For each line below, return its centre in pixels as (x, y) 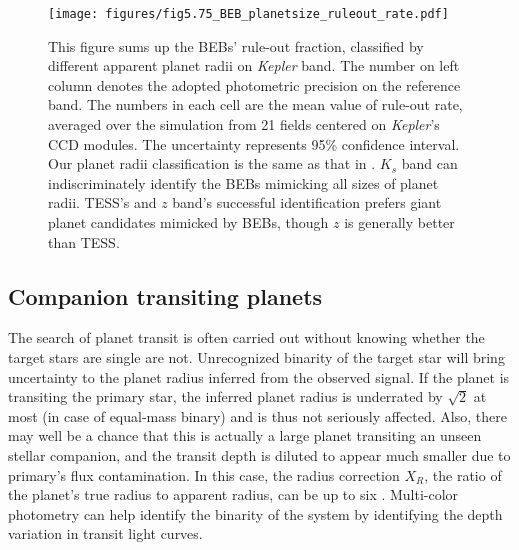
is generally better (399, 222)
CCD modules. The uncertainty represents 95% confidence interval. (254, 143)
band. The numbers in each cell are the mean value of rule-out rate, (255, 104)
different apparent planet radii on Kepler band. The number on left (254, 65)
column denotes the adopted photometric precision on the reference (254, 84)
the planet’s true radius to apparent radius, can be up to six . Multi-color (233, 494)
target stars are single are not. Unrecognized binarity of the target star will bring (256, 356)
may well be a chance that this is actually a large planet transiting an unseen (245, 435)
